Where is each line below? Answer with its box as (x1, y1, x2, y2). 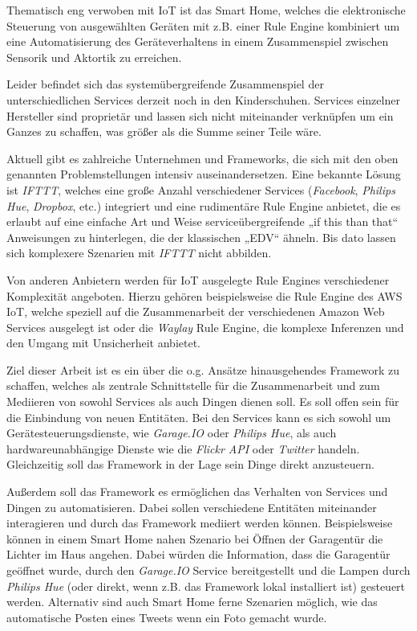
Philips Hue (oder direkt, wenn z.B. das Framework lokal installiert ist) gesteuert (6, 577, 406, 594)
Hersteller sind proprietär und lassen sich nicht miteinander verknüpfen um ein (6, 107, 394, 124)
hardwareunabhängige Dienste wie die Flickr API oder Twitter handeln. (6, 440, 360, 457)
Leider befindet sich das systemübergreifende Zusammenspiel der (6, 76, 324, 92)
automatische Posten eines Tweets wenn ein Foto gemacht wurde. (6, 608, 327, 625)
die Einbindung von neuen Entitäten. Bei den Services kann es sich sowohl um (6, 408, 391, 425)
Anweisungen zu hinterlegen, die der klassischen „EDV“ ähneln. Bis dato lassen (6, 228, 396, 245)
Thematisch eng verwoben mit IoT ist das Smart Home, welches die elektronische (6, 2, 406, 18)
